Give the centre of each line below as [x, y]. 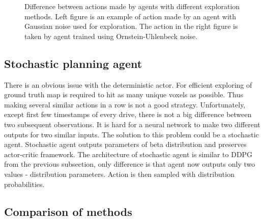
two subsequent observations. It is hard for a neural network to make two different [132, 124]
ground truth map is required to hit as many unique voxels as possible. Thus [124, 95]
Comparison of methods [68, 211]
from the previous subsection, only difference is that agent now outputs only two [130, 164]
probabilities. [24, 184]
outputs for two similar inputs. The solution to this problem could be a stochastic [131, 134]
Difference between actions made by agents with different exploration [132, 6]
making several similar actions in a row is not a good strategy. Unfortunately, [125, 104]
